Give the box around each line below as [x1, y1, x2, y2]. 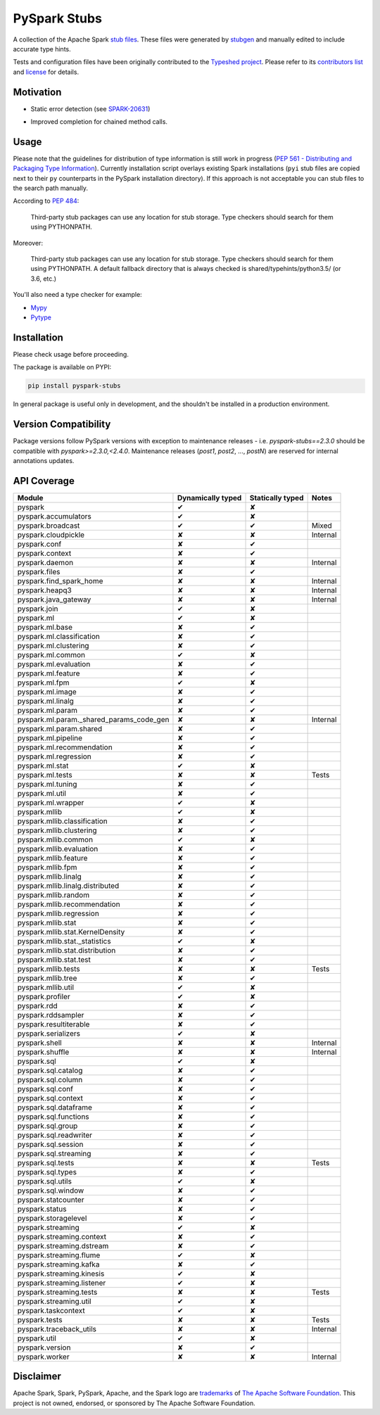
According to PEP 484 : [13, 197, 80, 205]
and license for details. [13, 68, 80, 76]
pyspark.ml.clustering [17, 640, 89, 650]
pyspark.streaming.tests [17, 1287, 98, 1297]
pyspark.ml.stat [17, 761, 69, 770]
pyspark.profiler [17, 991, 70, 1001]
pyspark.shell [17, 1038, 63, 1048]
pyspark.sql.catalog [17, 1065, 83, 1075]
